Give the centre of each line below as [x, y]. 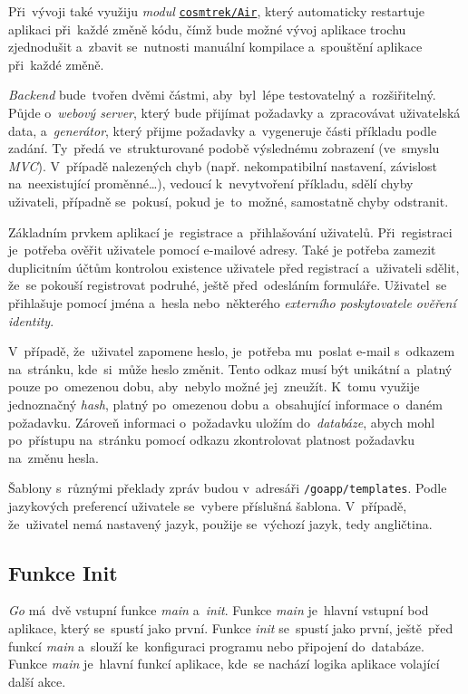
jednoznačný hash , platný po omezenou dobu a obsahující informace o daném [225, 404]
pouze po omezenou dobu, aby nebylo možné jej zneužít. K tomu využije [214, 386]
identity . [31, 320]
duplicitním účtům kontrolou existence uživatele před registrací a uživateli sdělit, [234, 267]
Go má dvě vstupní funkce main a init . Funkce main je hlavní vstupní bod [219, 610]
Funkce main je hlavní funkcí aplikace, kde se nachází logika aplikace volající [224, 664]
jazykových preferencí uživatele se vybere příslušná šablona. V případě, [208, 505]
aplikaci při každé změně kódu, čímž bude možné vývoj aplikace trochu [207, 29]
